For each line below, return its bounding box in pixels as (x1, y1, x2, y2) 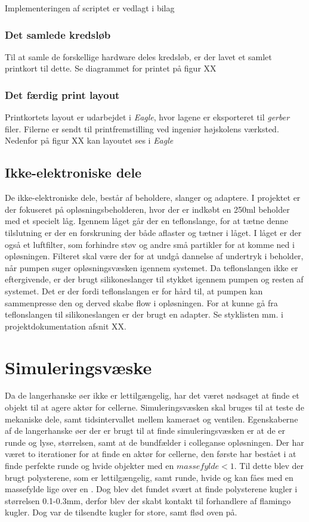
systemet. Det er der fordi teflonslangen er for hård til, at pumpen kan (5, 284, 263, 297)
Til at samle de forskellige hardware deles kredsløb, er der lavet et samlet (5, 50, 272, 63)
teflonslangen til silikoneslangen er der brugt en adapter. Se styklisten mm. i (5, 308, 283, 321)
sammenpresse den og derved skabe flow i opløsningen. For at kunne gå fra (5, 296, 278, 309)
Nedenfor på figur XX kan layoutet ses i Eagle (5, 134, 174, 147)
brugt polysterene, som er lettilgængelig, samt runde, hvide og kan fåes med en (5, 471, 293, 483)
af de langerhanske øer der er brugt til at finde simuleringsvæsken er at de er (5, 424, 285, 437)
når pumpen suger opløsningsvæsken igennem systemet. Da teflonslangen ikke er (5, 261, 298, 274)
